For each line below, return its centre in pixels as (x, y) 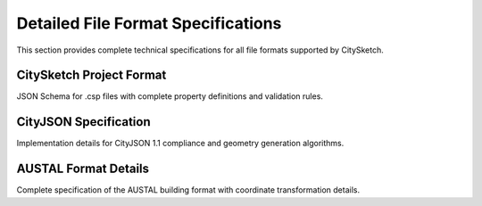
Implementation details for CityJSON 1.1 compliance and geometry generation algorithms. (180, 144)
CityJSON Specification (83, 122)
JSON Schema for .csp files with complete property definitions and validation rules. (170, 96)
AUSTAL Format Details (83, 169)
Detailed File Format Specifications (149, 23)
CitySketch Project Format (91, 75)
